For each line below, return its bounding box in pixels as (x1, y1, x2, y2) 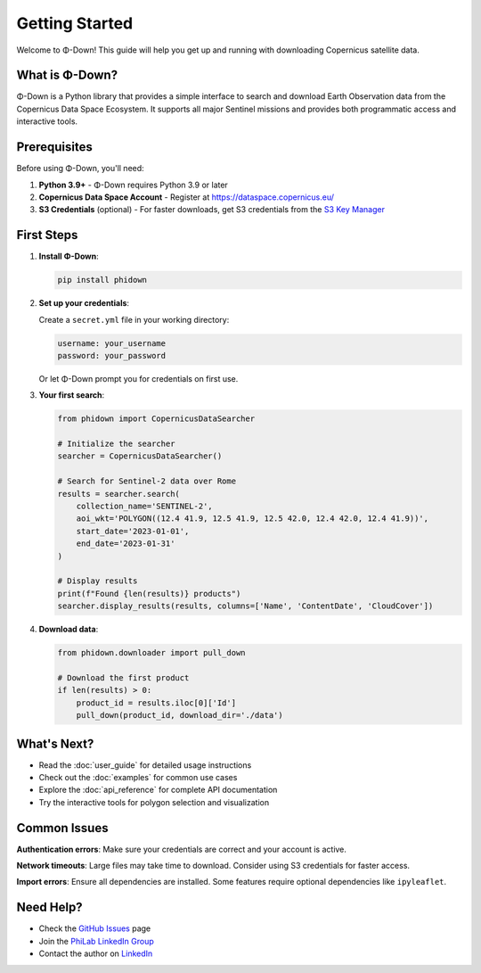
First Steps (16, 227, 78, 243)
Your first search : (38, 390, 105, 400)
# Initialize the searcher (57, 439, 175, 449)
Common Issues (16, 820, 109, 836)
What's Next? (16, 736, 94, 751)
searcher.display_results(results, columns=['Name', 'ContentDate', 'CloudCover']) (57, 601, 434, 611)
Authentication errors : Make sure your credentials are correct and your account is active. (16, 844, 347, 854)
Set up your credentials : (38, 298, 129, 309)
